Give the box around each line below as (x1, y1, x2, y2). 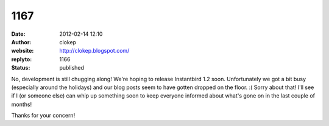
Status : (11, 64, 30, 71)
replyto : (11, 55, 32, 63)
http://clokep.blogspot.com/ (59, 47, 130, 55)
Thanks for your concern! (11, 112, 76, 119)
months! (11, 101, 32, 108)
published (59, 64, 85, 71)
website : (11, 47, 34, 55)
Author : (11, 38, 32, 45)
